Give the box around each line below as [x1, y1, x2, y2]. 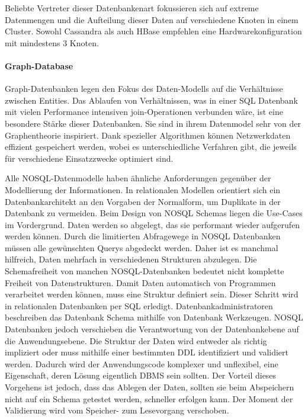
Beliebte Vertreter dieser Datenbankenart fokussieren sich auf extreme [5, 2, 259, 14]
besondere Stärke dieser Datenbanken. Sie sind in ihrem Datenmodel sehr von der [5, 117, 301, 129]
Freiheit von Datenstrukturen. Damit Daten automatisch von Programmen [5, 276, 276, 288]
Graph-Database [5, 59, 73, 72]
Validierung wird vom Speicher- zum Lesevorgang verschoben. [5, 404, 229, 416]
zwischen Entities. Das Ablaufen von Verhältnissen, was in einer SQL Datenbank [5, 94, 298, 106]
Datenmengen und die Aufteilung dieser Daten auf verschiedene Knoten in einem [5, 13, 299, 25]
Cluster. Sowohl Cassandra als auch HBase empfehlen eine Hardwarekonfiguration [5, 25, 302, 37]
